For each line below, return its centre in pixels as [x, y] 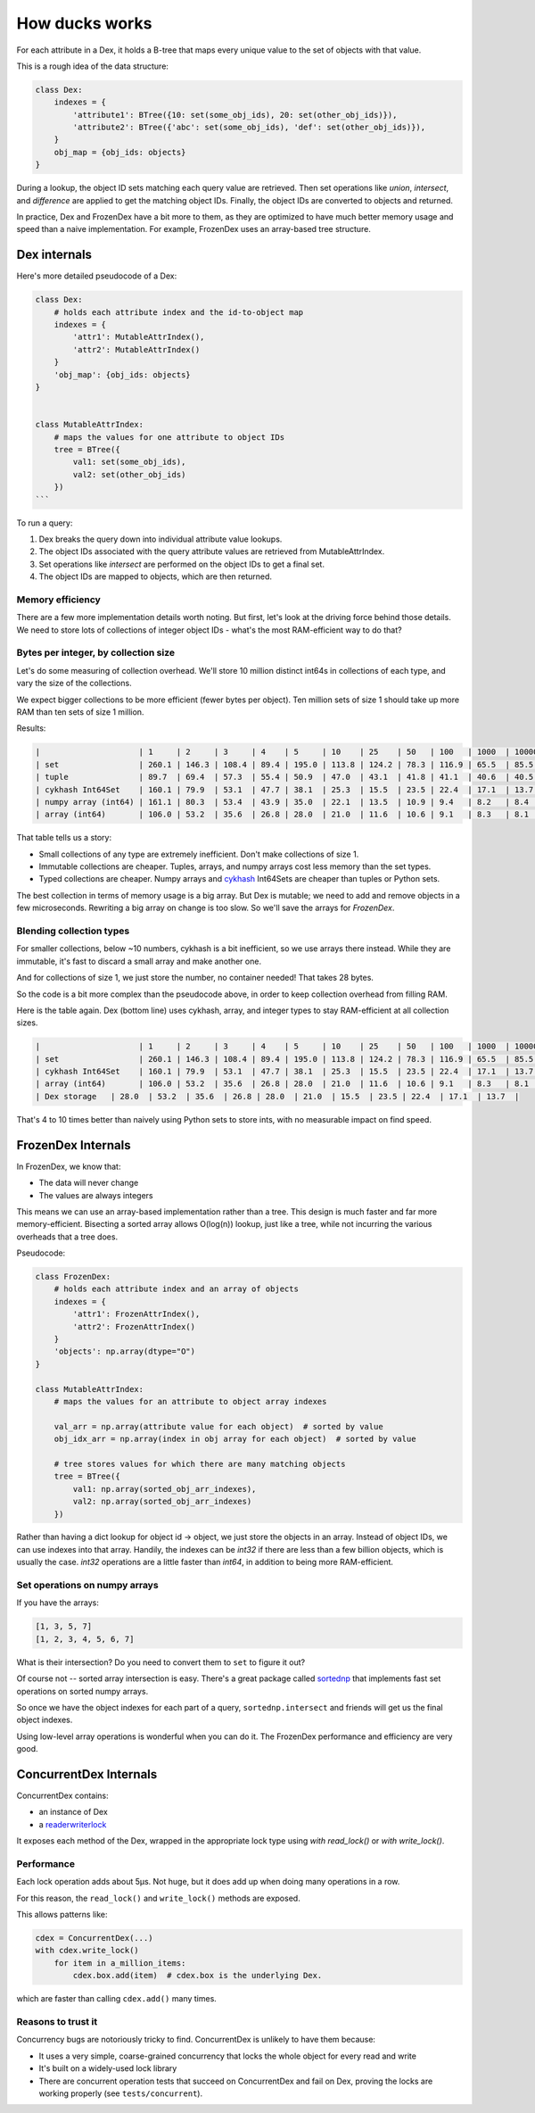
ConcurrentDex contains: [62, 1796]
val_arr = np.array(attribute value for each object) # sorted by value [218, 1426]
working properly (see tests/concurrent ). [121, 2093]
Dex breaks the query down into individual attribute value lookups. [160, 539]
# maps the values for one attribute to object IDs [169, 437]
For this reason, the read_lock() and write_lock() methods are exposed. [158, 1898]
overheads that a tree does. [67, 1237]
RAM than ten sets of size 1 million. [80, 712]
